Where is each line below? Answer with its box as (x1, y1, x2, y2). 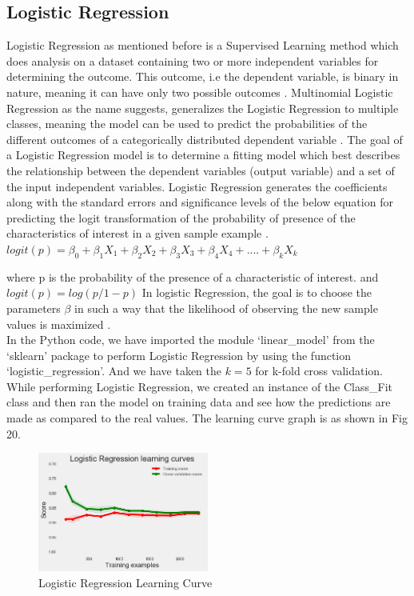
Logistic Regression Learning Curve (38, 574, 213, 590)
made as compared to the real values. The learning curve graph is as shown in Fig (6, 410, 408, 426)
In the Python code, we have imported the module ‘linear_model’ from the (6, 331, 375, 348)
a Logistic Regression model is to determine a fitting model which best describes (6, 146, 400, 163)
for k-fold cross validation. (255, 362, 383, 379)
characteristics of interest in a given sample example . (6, 225, 269, 242)
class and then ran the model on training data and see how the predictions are (6, 394, 391, 410)
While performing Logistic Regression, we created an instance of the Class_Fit (6, 378, 392, 394)
